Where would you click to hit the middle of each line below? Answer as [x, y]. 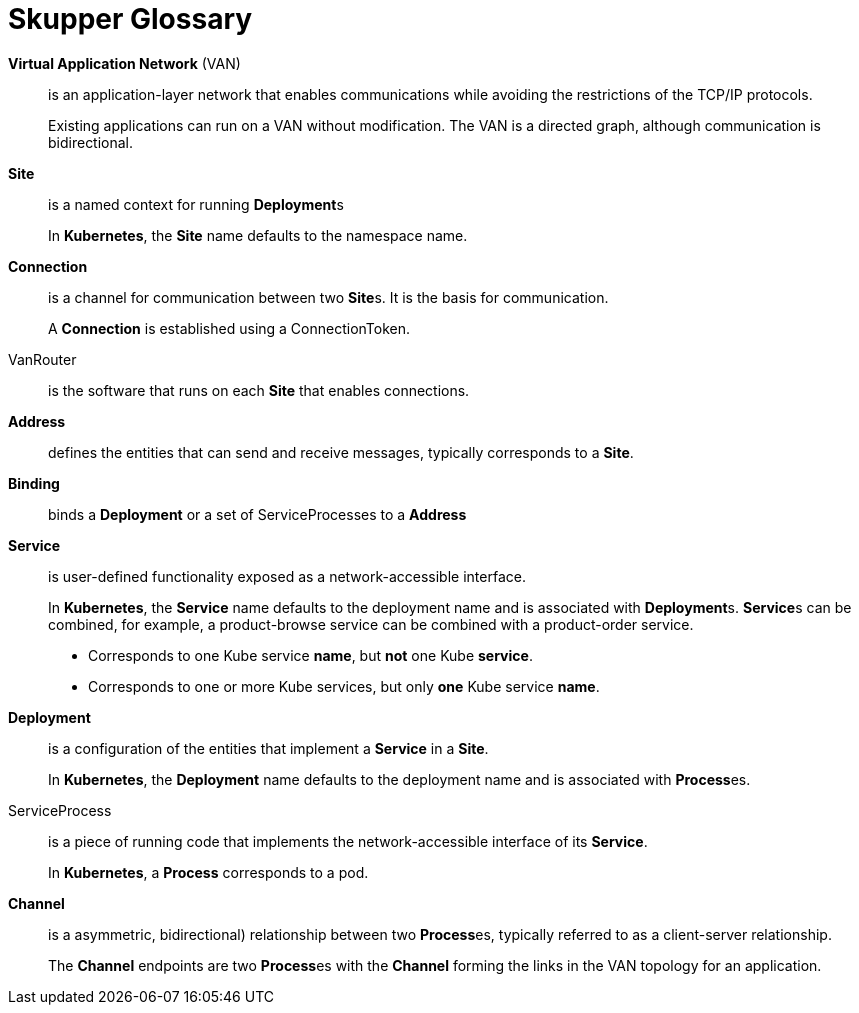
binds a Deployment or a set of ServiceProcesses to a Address [257, 514]
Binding [34, 483]
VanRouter [42, 359]
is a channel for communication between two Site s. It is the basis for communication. [328, 297]
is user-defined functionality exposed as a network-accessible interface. [287, 576]
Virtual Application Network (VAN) [124, 63]
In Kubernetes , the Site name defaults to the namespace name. [258, 235]
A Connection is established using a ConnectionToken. [229, 328]
